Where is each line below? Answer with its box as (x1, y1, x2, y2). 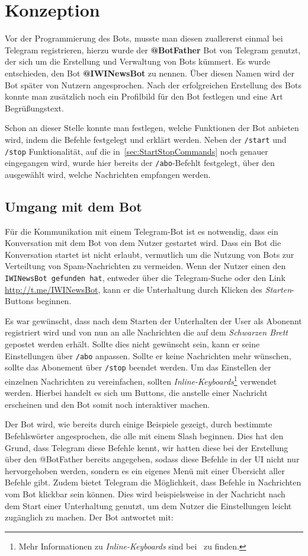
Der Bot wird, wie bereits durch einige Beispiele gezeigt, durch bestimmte (5, 418, 272, 430)
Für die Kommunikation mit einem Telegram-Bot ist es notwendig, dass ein (5, 225, 278, 237)
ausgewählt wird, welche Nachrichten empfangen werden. (5, 168, 211, 180)
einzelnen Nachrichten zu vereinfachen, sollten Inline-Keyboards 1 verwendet (5, 373, 277, 387)
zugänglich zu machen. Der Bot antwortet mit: (5, 511, 174, 523)
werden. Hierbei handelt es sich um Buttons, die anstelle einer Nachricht (5, 386, 268, 399)
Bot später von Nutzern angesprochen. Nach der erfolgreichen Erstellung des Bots (5, 78, 301, 91)
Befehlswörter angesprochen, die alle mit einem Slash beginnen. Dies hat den (5, 429, 284, 442)
